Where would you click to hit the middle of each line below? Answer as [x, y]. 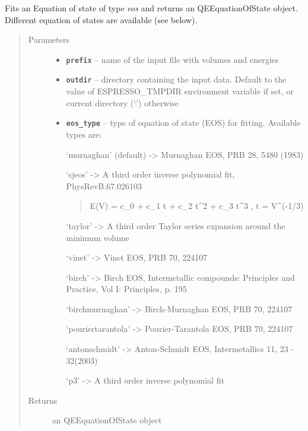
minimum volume [98, 237]
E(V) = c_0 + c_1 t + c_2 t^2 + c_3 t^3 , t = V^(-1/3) [197, 206]
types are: [84, 134]
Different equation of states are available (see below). [101, 19]
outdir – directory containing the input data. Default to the [176, 79]
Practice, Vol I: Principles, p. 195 [126, 289]
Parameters [49, 39]
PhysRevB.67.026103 [104, 186]
